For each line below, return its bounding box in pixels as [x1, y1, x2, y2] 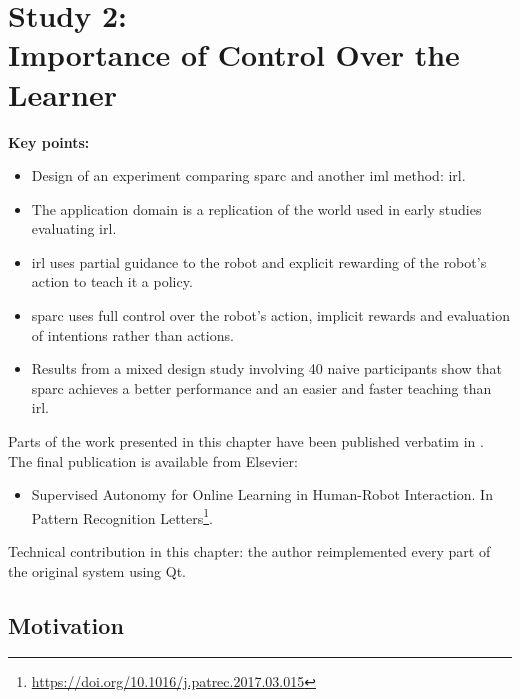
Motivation [8, 609, 124, 640]
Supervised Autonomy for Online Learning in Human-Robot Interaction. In [31, 484, 493, 505]
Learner [8, 73, 117, 114]
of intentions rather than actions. [31, 324, 234, 345]
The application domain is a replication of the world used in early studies [31, 198, 482, 219]
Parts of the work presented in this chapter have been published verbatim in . [8, 431, 484, 452]
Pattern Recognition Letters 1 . [31, 504, 214, 528]
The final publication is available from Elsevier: [8, 450, 298, 471]
